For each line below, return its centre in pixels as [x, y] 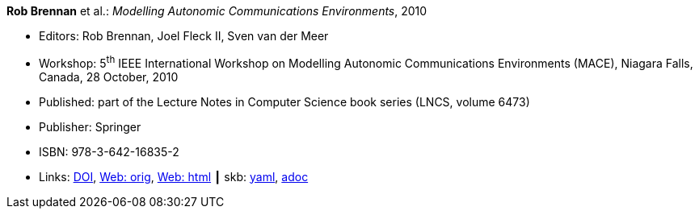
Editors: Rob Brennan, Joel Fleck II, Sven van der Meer [184, 36]
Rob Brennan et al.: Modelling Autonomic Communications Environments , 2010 [217, 11]
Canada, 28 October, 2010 [109, 76]
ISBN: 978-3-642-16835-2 [109, 151]
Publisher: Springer [90, 126]
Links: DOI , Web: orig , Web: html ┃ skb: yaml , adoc [174, 176]
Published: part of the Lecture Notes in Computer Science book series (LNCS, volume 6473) [284, 101]
